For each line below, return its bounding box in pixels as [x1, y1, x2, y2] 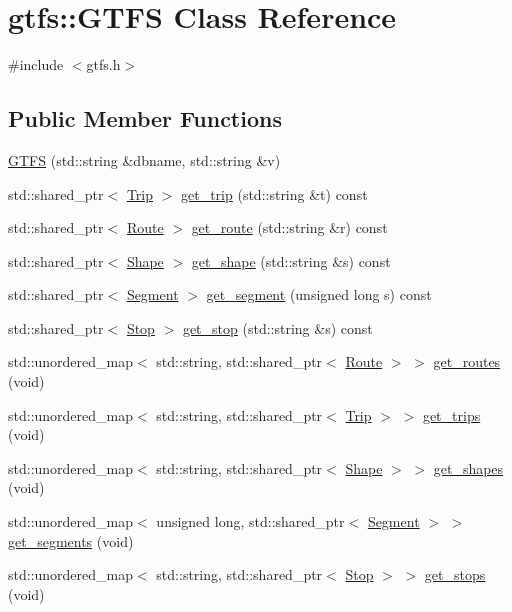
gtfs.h [86, 54, 121, 75]
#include [8, 54, 64, 75]
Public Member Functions [8, 103, 282, 134]
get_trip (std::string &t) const [181, 183, 368, 204]
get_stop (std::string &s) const [182, 317, 373, 338]
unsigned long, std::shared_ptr [156, 511, 345, 532]
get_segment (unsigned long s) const [206, 284, 432, 305]
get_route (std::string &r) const [191, 217, 388, 238]
